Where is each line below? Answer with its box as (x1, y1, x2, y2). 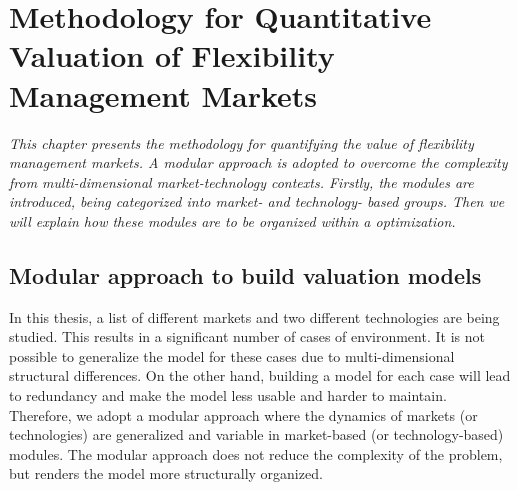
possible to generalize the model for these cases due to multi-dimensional (9, 345, 455, 366)
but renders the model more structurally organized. (9, 463, 323, 484)
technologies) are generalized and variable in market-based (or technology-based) (9, 424, 504, 445)
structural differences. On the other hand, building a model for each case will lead (9, 365, 511, 386)
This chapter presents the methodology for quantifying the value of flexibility (9, 132, 474, 153)
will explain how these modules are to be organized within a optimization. (9, 210, 456, 231)
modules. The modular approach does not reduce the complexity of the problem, (9, 443, 503, 464)
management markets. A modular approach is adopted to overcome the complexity (9, 152, 508, 173)
